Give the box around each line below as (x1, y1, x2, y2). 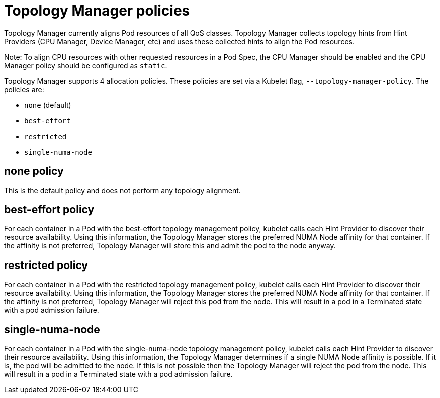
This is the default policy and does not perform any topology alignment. (4, 186, 241, 195)
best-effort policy (4, 203, 95, 216)
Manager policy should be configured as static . (4, 61, 167, 70)
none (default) (24, 100, 71, 109)
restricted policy (4, 258, 89, 272)
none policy (4, 165, 64, 178)
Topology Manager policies (4, 2, 190, 19)
